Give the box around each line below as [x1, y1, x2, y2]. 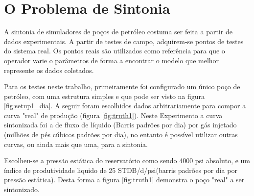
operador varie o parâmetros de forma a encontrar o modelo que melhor [4, 55, 219, 65]
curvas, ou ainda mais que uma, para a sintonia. [4, 139, 148, 149]
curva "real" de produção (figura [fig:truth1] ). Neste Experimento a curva [4, 110, 223, 120]
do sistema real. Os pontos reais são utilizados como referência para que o [4, 46, 225, 56]
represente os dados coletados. [4, 65, 94, 75]
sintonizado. [4, 184, 40, 195]
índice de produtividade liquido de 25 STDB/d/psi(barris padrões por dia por [4, 165, 237, 175]
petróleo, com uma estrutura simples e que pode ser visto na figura [4, 91, 205, 101]
